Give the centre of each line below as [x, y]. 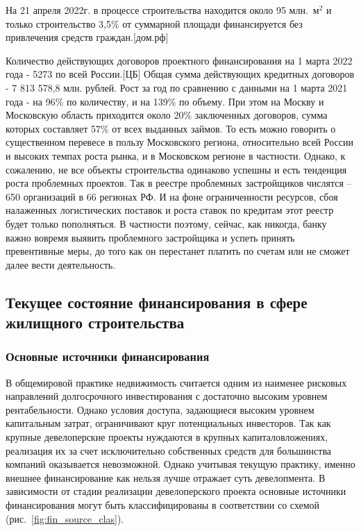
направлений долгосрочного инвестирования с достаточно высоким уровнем [167, 396]
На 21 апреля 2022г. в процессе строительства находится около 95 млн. [157, 10]
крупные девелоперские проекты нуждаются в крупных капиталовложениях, [167, 437]
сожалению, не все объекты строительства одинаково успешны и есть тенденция [176, 169]
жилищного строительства [95, 322]
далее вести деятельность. [61, 264]
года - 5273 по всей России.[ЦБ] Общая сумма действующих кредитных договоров [180, 74]
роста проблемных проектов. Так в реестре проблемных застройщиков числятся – [179, 183]
